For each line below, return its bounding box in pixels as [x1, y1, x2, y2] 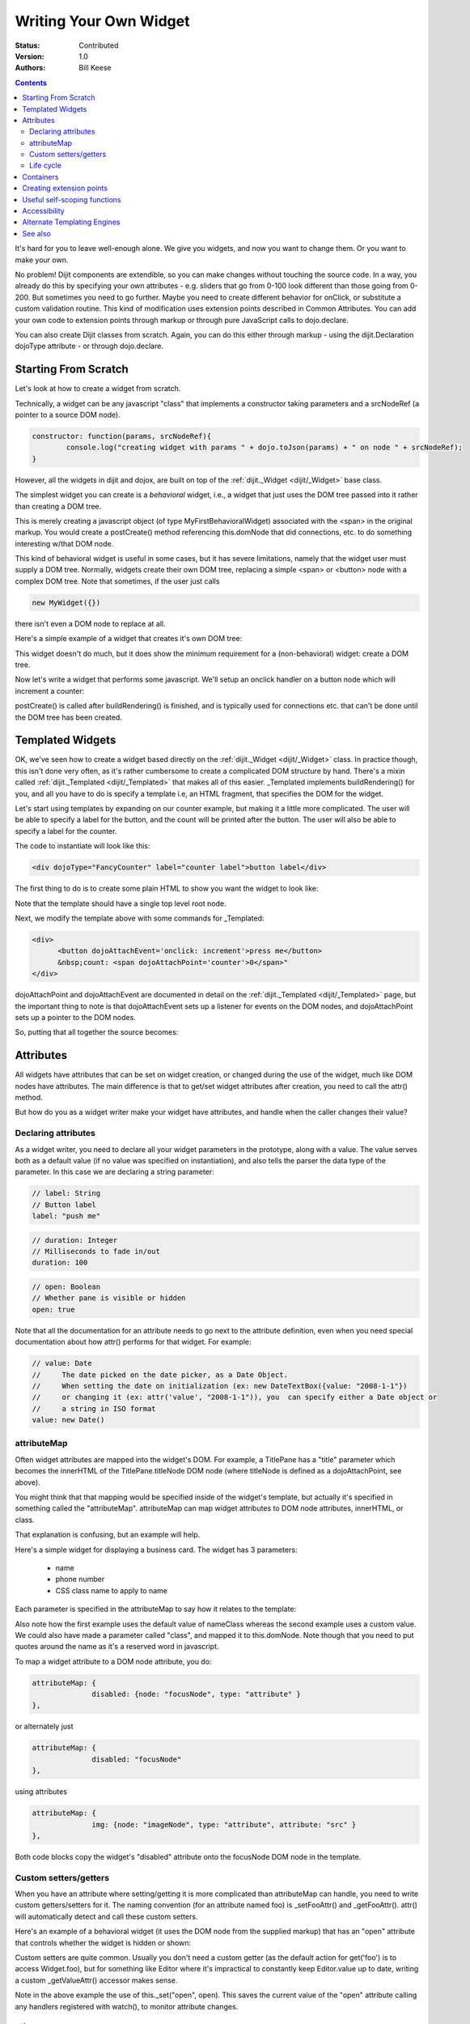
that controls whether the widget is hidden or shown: [15, 1937, 192, 1947]
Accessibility [22, 206, 65, 216]
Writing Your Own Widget [15, 12, 190, 30]
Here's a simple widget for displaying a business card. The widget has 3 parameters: [15, 1545, 298, 1554]
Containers [22, 172, 59, 181]
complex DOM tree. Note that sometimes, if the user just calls [15, 576, 220, 586]
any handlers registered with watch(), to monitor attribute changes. [15, 2001, 239, 2011]
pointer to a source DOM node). [15, 410, 121, 419]
